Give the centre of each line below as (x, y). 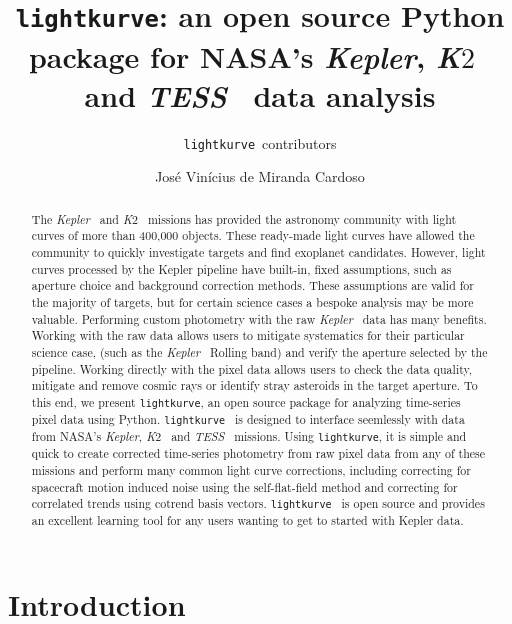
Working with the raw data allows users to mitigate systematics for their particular (248, 335)
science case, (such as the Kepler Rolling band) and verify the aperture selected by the (259, 351)
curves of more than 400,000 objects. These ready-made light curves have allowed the (253, 235)
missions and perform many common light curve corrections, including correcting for (251, 469)
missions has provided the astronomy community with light (302, 218)
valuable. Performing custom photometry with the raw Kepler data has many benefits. (259, 318)
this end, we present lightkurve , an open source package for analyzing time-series (246, 401)
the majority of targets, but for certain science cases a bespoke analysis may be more (252, 301)
